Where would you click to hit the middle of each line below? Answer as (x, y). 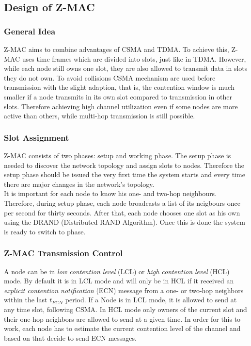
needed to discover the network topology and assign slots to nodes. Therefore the (124, 165)
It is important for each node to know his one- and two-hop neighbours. (110, 193)
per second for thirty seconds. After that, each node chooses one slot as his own (122, 212)
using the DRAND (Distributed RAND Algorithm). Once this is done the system (125, 222)
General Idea (30, 31)
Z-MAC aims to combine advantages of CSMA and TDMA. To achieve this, (117, 49)
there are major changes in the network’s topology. (79, 184)
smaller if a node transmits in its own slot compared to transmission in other (118, 96)
